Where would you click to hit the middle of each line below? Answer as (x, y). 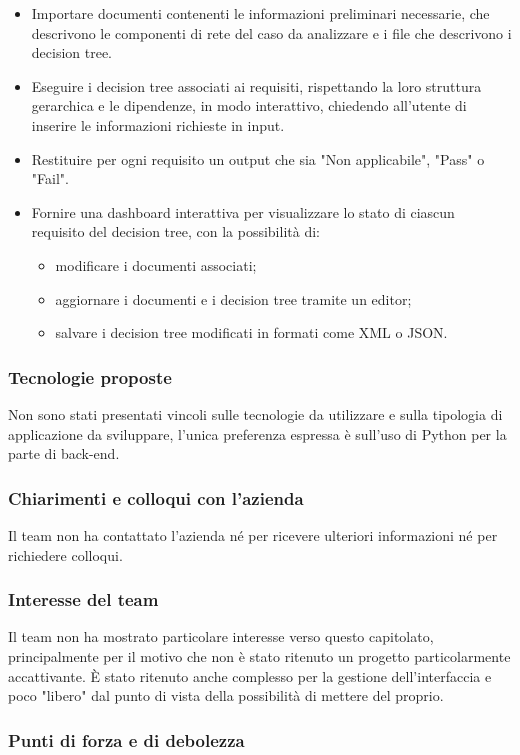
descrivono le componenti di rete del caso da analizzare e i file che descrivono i (271, 32)
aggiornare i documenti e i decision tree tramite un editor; (233, 298)
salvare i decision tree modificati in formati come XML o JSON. (251, 332)
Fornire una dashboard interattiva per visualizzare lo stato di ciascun (243, 211)
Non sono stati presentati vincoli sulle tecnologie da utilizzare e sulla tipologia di (255, 413)
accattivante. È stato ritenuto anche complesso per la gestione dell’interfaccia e (250, 675)
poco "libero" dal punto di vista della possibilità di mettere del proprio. (226, 695)
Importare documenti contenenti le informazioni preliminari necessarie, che (260, 13)
